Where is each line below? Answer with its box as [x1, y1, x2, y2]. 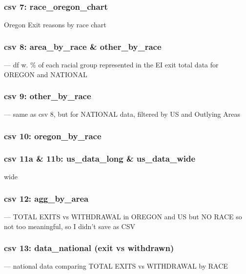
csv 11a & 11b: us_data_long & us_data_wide [4, 152, 196, 164]
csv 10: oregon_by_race [4, 129, 102, 142]
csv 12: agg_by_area [4, 192, 89, 204]
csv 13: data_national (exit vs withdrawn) [4, 242, 174, 254]
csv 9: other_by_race [4, 90, 91, 102]
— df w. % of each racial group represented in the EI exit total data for [4, 60, 219, 70]
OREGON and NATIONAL [4, 69, 87, 79]
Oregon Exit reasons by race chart [4, 20, 106, 30]
